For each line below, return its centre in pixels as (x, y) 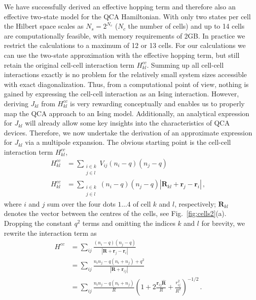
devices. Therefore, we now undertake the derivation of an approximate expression (128, 132)
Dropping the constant (38, 223)
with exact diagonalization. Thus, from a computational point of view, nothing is (127, 84)
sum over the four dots (81, 203)
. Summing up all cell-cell (185, 64)
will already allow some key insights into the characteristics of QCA (127, 123)
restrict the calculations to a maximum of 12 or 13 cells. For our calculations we (125, 45)
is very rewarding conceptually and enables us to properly (158, 103)
